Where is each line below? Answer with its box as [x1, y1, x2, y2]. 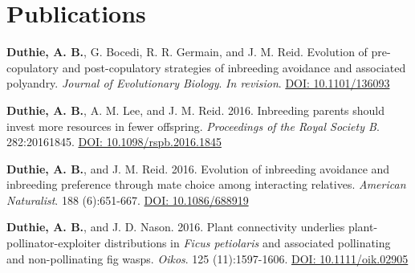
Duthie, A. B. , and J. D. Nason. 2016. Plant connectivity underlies [6, 218, 345, 235]
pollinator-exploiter [6, 234, 101, 251]
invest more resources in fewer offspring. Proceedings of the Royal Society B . [6, 117, 380, 134]
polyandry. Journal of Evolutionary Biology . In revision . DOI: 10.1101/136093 [6, 75, 390, 92]
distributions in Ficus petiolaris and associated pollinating [104, 234, 391, 251]
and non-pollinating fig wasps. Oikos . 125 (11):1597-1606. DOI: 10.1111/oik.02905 [6, 250, 409, 267]
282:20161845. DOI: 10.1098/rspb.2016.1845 [6, 133, 222, 150]
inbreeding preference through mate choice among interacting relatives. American [6, 176, 406, 193]
